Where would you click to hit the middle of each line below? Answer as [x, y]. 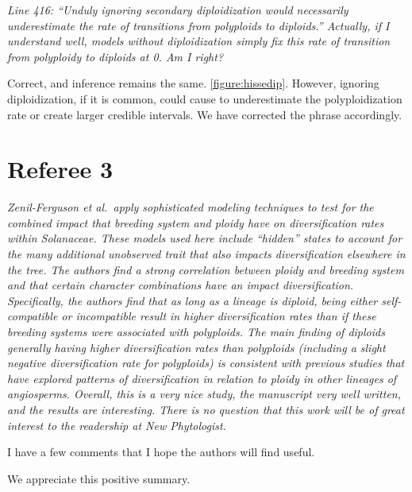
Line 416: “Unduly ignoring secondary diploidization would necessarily [178, 10]
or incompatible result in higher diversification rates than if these [219, 316]
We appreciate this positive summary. [99, 478]
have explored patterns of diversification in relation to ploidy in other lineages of [202, 378]
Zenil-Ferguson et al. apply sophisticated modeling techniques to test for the [191, 207]
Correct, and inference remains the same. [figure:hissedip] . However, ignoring [193, 83]
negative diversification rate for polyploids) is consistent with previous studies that [206, 363]
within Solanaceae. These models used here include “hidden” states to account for [205, 238]
